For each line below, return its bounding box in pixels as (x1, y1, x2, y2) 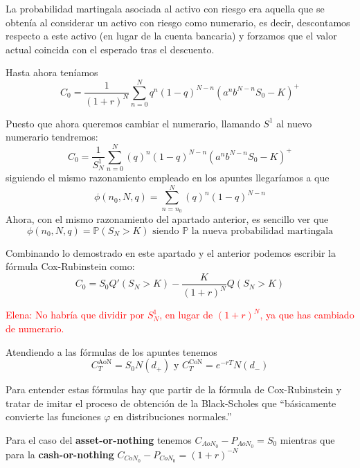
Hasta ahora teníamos (6, 65, 98, 80)
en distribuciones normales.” (113, 409, 232, 424)
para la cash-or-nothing (6, 447, 114, 461)
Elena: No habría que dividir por (6, 307, 145, 322)
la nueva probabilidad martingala (191, 226, 334, 236)
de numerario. (6, 321, 64, 335)
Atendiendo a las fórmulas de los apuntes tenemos (6, 344, 217, 359)
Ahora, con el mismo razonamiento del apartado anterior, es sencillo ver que (6, 212, 329, 226)
